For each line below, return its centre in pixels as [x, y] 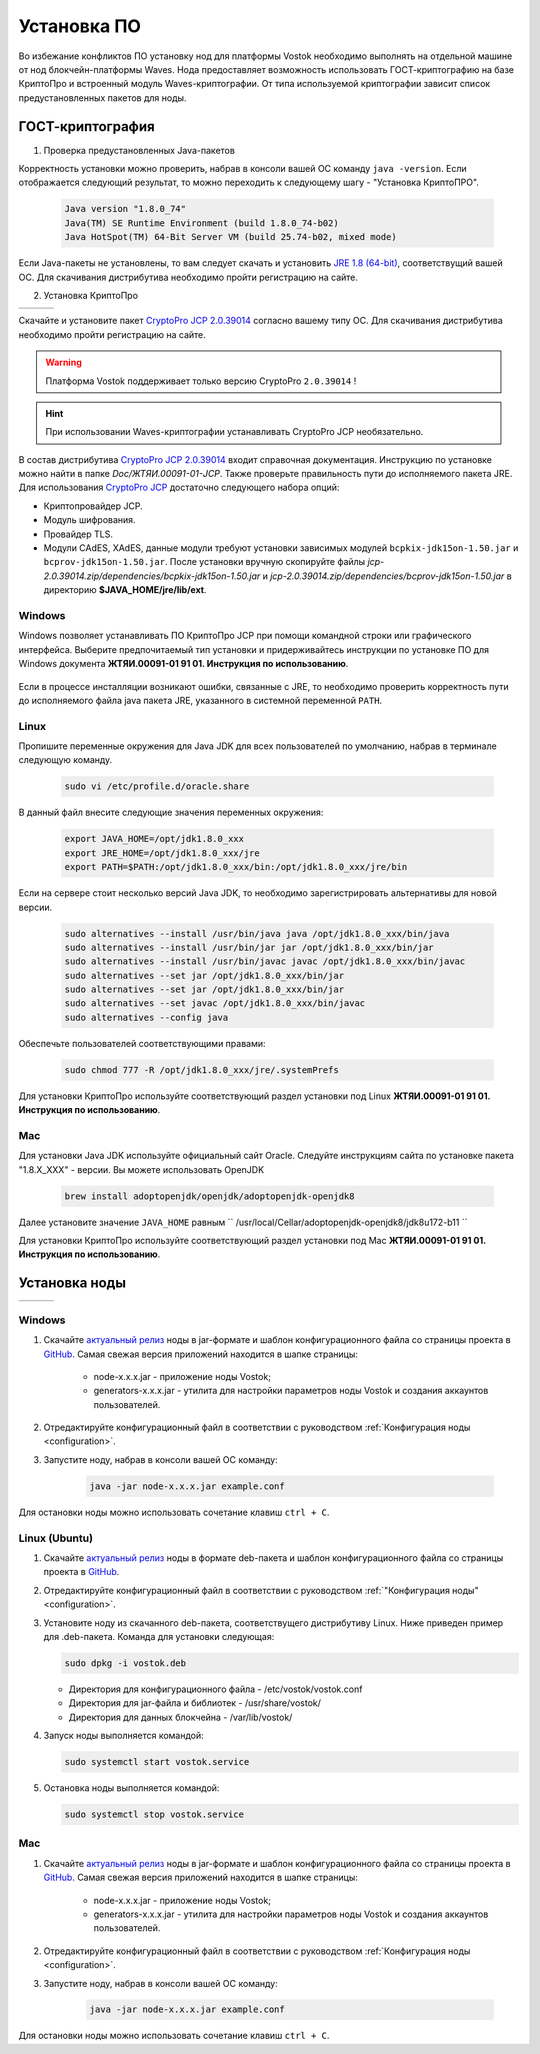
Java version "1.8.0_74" [125, 209]
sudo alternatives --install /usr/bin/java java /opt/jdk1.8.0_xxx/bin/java [257, 933]
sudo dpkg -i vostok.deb [125, 1663]
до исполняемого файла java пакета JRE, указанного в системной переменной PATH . [200, 700]
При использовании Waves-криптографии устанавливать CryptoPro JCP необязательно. [234, 432]
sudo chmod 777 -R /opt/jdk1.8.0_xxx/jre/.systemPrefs [201, 1069]
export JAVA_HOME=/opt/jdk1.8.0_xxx [154, 839]
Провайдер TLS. [78, 534]
